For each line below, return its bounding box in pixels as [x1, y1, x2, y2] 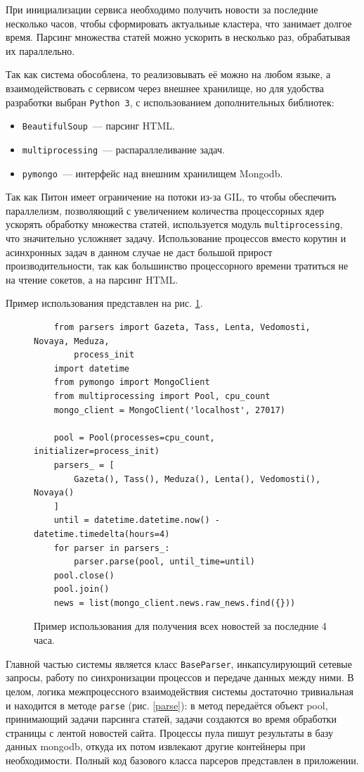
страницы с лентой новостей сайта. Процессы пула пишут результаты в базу [6, 725, 334, 740]
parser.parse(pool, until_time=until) [74, 557, 255, 567]
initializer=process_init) [34, 446, 160, 457]
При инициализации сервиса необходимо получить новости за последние [6, 2, 318, 16]
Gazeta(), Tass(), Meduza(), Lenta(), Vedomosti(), [74, 474, 321, 484]
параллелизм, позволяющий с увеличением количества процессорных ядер [6, 203, 325, 217]
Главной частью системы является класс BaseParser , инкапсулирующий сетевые [6, 656, 352, 671]
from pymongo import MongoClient [53, 377, 210, 388]
